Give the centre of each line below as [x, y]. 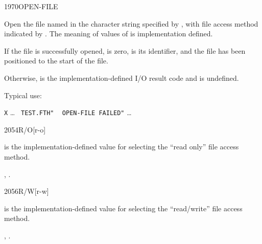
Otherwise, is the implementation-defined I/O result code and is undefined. [122, 77]
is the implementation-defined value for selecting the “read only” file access [122, 147]
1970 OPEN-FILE [31, 6]
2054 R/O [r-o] [25, 129]
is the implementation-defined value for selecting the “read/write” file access [123, 208]
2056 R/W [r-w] [27, 191]
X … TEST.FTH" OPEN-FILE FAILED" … [68, 112]
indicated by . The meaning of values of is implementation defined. [109, 34]
